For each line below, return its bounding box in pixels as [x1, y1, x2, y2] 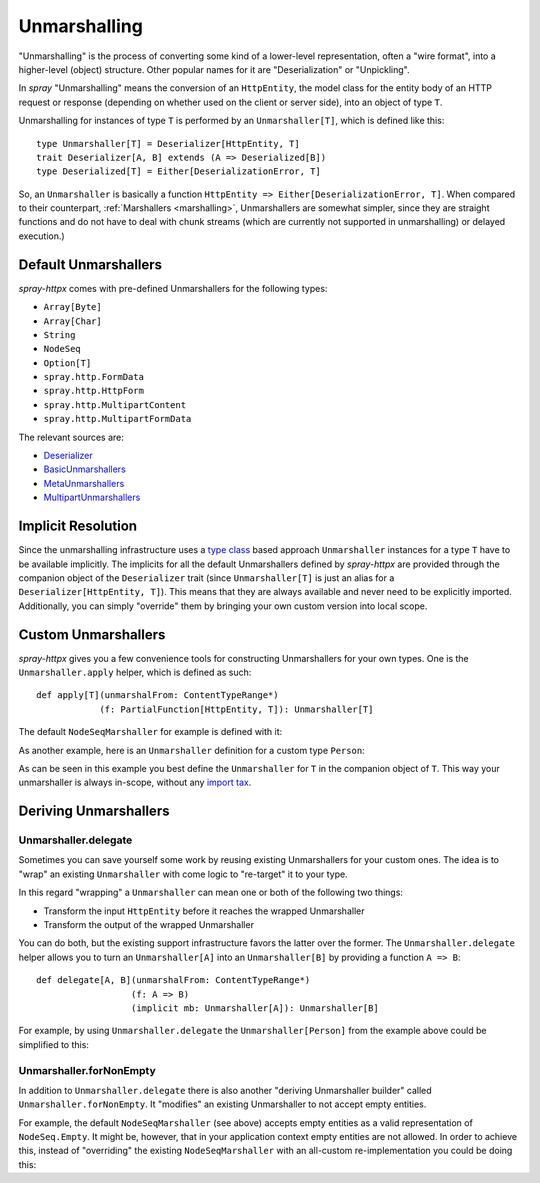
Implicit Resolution [18, 518, 138, 535]
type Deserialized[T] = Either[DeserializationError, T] [36, 166, 322, 177]
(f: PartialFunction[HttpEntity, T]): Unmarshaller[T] [99, 703, 374, 715]
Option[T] [43, 357, 92, 369]
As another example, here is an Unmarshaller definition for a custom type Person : [18, 744, 365, 756]
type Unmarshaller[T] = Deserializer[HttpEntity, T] [36, 138, 300, 149]
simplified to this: [18, 1038, 90, 1050]
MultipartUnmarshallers [43, 491, 141, 504]
